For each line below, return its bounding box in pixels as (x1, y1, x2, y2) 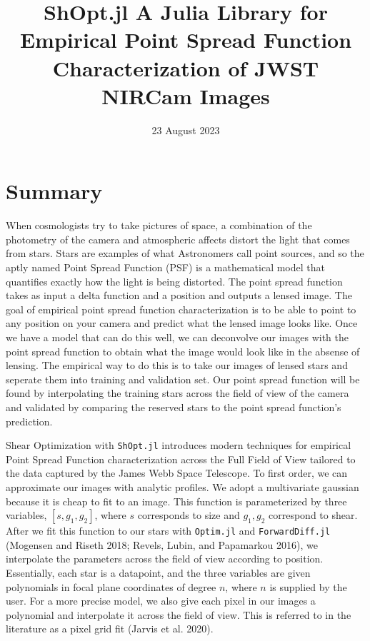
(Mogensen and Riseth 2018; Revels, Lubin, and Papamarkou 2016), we (6, 537, 318, 552)
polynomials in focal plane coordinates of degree (6, 579, 216, 594)
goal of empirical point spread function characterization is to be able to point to (6, 301, 356, 316)
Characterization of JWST (52, 53, 319, 82)
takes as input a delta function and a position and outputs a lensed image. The (6, 288, 352, 303)
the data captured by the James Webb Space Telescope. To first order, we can (6, 465, 348, 480)
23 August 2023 (151, 122, 220, 137)
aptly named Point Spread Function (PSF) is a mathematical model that (6, 260, 325, 274)
